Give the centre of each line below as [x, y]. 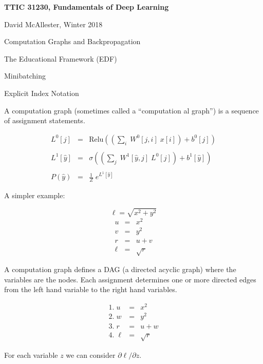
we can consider [91, 355]
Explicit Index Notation [42, 93]
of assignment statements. [45, 120]
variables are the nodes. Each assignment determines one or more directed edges [130, 279]
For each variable [31, 355]
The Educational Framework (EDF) [61, 58]
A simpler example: [35, 195]
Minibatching [25, 76]
